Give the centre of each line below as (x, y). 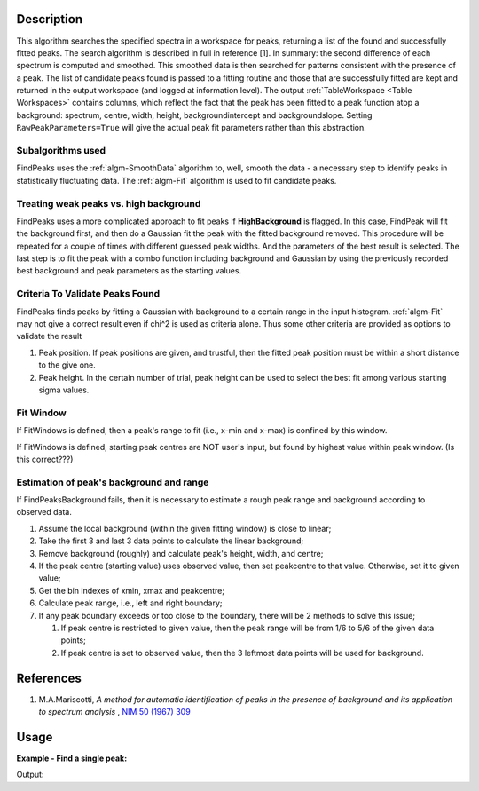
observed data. (44, 512)
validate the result (49, 336)
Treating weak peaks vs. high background (109, 203)
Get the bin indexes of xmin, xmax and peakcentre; (132, 590)
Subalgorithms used (61, 151)
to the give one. (67, 365)
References (49, 678)
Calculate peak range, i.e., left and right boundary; (130, 603)
